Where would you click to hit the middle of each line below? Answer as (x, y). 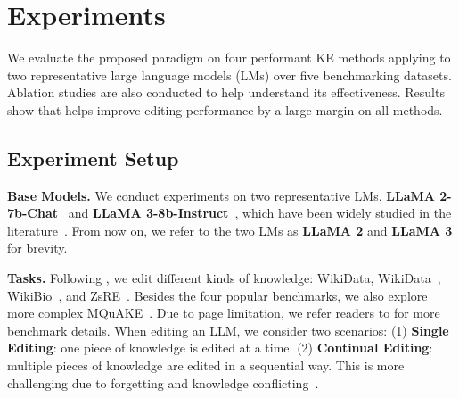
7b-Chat (33, 213)
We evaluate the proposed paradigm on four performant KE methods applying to (229, 58)
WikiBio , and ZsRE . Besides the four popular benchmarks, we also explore (217, 295)
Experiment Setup (93, 158)
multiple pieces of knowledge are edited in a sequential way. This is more (206, 365)
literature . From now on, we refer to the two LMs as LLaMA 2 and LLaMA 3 (230, 230)
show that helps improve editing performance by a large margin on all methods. (225, 109)
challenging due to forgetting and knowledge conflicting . (163, 382)
